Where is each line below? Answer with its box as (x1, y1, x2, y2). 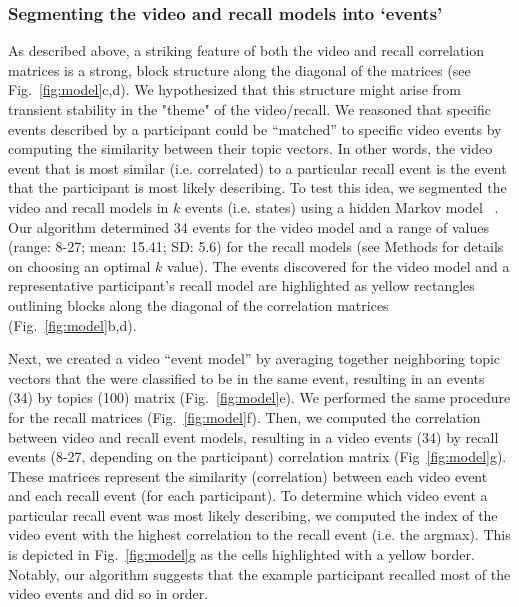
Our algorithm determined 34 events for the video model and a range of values (8, 216, 490, 237)
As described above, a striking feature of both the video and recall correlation (8, 40, 485, 61)
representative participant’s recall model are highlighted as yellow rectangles (8, 275, 475, 296)
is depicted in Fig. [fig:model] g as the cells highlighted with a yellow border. (8, 544, 475, 565)
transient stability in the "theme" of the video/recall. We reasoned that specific (8, 99, 491, 119)
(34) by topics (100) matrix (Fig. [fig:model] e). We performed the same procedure (8, 387, 511, 408)
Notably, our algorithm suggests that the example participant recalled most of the (8, 563, 511, 584)
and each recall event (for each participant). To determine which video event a (8, 485, 488, 506)
